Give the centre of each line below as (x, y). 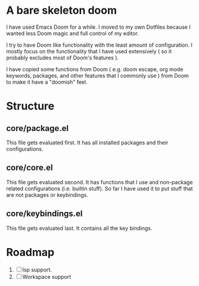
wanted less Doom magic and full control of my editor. (72, 33)
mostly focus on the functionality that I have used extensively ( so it (89, 51)
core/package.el (38, 128)
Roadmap (30, 252)
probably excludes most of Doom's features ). (63, 57)
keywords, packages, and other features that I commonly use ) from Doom (98, 75)
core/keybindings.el (44, 214)
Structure (30, 106)
